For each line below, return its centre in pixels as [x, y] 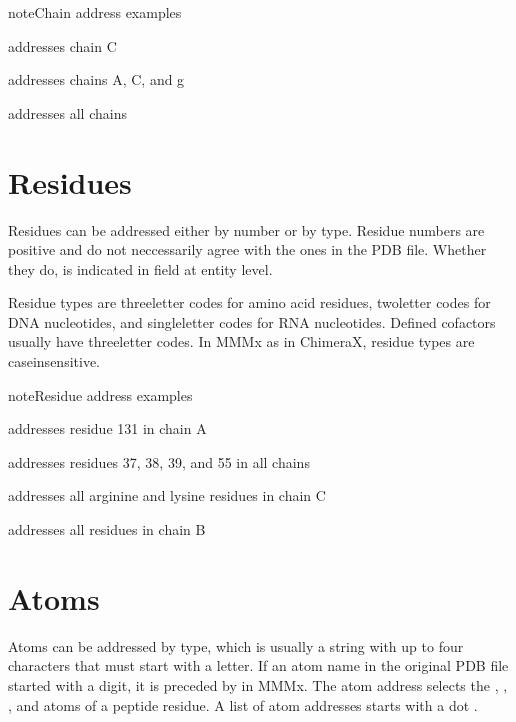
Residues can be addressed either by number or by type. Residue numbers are [246, 229]
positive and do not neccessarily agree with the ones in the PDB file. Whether [247, 249]
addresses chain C [62, 45]
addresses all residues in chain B [107, 529]
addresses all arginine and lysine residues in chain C [167, 495]
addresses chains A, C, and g [96, 79]
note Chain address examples [95, 12]
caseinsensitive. [54, 361]
